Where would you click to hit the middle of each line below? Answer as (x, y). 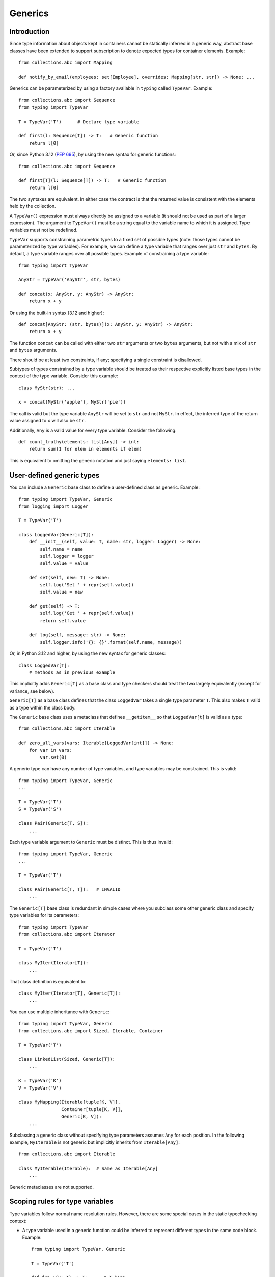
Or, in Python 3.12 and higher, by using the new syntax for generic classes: (88, 653)
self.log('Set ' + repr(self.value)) (87, 585)
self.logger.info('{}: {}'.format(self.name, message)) (111, 642)
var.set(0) (53, 757)
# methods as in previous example (72, 672)
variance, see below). (32, 691)
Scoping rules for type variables (61, 1202)
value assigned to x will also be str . (48, 421)
